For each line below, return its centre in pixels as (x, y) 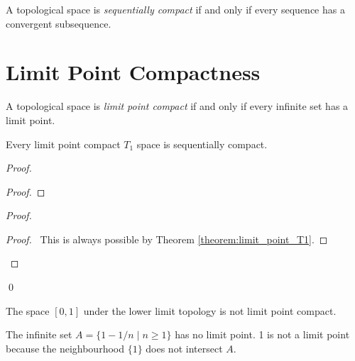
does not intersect (184, 348)
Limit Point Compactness (133, 72)
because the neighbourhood (65, 348)
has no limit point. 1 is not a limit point (262, 334)
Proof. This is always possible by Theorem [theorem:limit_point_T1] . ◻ (167, 239)
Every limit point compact (63, 144)
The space (28, 310)
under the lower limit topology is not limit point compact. (210, 310)
